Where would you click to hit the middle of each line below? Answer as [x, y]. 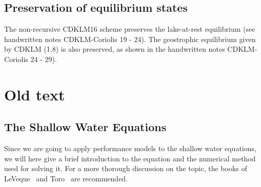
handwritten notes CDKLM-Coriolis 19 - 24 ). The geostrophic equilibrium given [130, 39]
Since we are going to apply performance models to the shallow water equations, [130, 148]
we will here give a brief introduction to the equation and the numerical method [130, 158]
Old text [35, 94]
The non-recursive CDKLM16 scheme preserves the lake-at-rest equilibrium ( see [130, 29]
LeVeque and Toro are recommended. [66, 178]
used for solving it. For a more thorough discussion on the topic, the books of [126, 168]
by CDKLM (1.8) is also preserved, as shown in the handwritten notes [115, 49]
